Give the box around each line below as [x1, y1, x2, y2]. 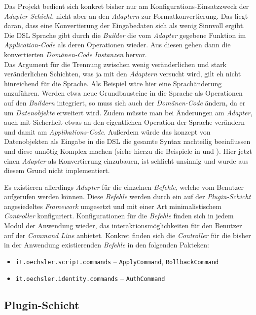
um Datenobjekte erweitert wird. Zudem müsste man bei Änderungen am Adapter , [4, 107, 253, 117]
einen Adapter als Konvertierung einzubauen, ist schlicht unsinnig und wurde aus [4, 155, 249, 166]
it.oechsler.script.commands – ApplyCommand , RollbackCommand [15, 256, 219, 266]
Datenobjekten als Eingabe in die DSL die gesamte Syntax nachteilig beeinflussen [4, 136, 251, 146]
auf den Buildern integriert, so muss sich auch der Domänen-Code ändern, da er [4, 97, 246, 107]
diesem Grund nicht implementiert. [4, 165, 110, 175]
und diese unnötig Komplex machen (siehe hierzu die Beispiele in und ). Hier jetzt [4, 145, 252, 156]
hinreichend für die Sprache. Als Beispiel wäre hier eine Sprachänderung [4, 78, 222, 88]
